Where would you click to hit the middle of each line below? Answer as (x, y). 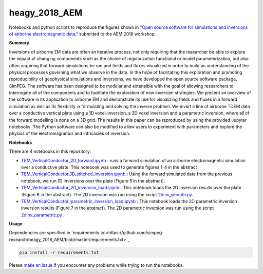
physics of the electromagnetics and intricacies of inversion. (70, 133)
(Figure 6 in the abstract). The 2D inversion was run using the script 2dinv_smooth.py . (107, 194)
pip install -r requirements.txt (59, 252)
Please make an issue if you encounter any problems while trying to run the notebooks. (96, 265)
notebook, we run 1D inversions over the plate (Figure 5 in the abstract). (93, 181)
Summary (19, 43)
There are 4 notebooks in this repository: (50, 151)
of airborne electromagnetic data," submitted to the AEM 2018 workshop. (82, 34)
